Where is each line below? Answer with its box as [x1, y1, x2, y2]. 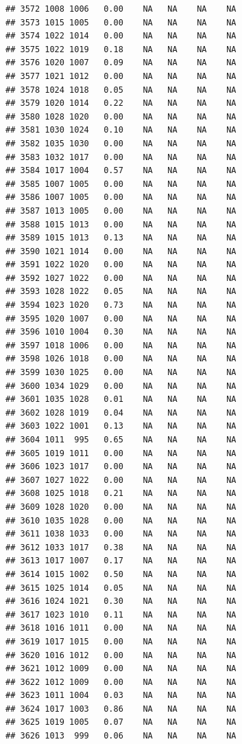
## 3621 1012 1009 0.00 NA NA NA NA [5, 664, 237, 674]
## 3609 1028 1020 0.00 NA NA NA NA [5, 501, 237, 512]
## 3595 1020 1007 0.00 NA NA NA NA [5, 313, 237, 324]
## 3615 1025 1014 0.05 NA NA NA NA [5, 583, 237, 593]
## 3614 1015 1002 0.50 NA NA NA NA [5, 569, 237, 579]
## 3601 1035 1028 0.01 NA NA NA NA [5, 394, 237, 405]
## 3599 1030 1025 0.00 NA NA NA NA [5, 368, 237, 378]
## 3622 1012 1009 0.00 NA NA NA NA [5, 677, 237, 687]
